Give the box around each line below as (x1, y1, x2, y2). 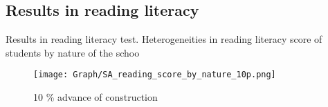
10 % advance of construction (33, 90, 158, 104)
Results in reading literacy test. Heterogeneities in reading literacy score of (6, 32, 322, 46)
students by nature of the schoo (6, 45, 140, 59)
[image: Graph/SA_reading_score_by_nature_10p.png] (33, 70, 276, 80)
